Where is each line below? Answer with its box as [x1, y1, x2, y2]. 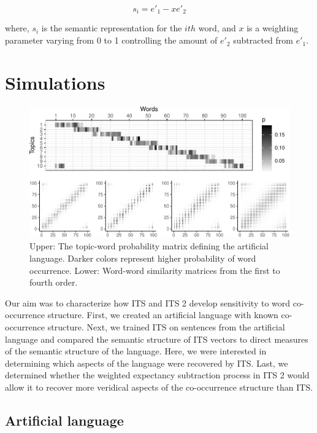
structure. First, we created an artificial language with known [47, 308, 278, 321]
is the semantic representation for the [41, 21, 182, 34]
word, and [198, 21, 236, 34]
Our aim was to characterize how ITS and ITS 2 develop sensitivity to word [5, 296, 291, 309]
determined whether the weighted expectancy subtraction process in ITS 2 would [5, 369, 310, 381]
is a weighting [246, 21, 299, 34]
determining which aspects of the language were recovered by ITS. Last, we [5, 356, 288, 369]
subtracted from [233, 34, 294, 47]
